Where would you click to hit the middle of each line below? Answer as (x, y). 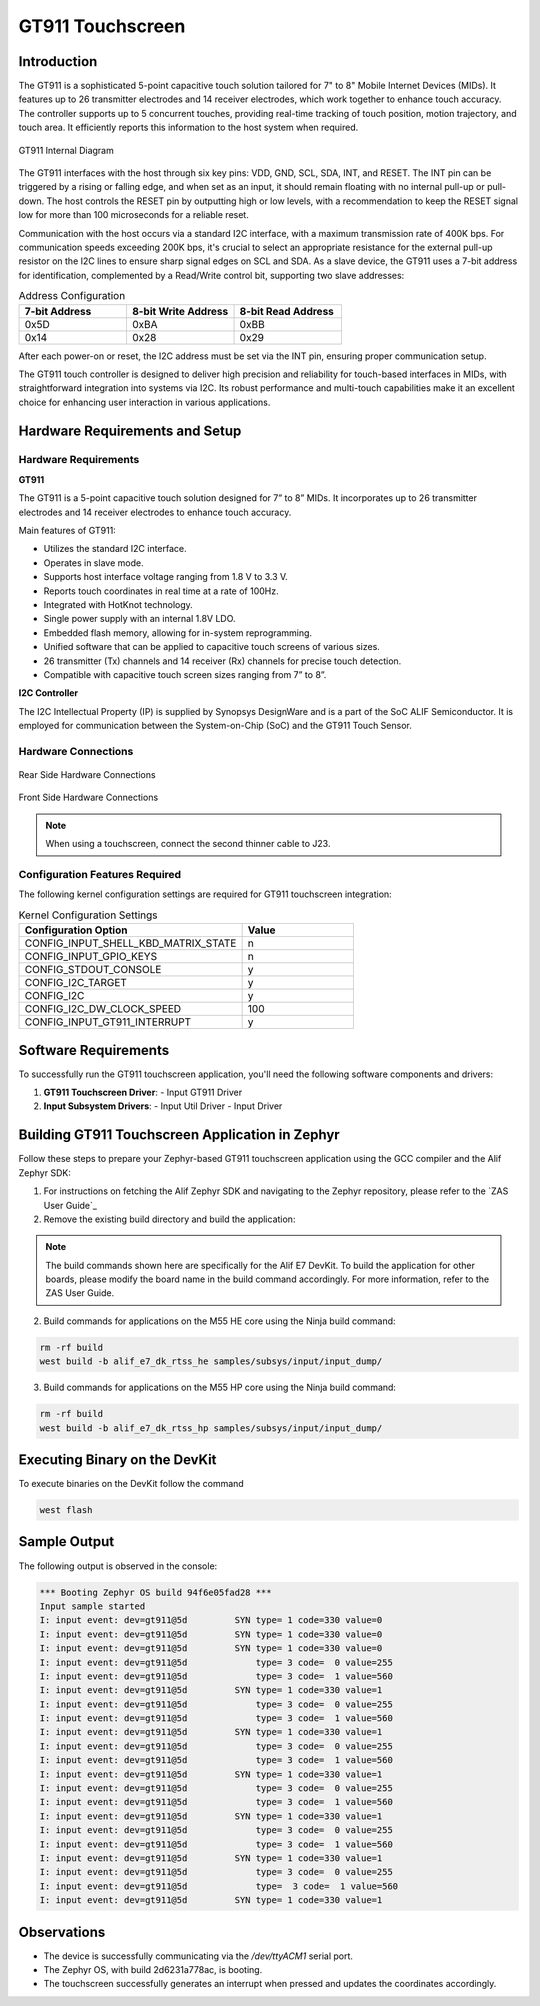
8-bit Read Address (287, 311)
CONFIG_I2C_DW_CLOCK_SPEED (103, 1009)
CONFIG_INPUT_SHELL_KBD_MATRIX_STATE (130, 943)
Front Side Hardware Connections (88, 797)
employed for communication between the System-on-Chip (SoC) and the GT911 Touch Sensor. (215, 726)
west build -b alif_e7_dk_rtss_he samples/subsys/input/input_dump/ (211, 1361)
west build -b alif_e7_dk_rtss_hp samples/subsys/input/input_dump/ (211, 1428)
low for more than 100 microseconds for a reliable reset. (133, 215)
